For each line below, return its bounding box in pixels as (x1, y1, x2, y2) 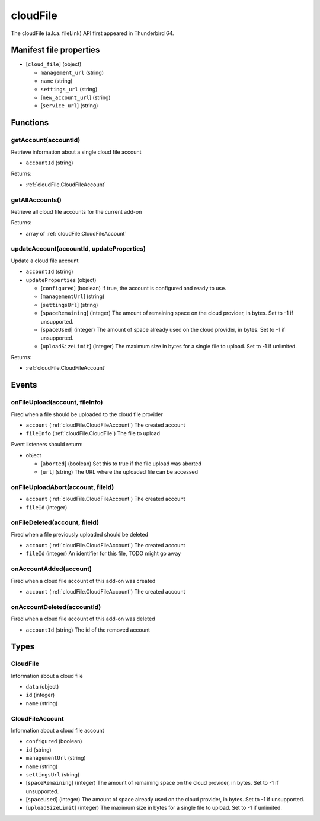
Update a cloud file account (11, 257, 79, 264)
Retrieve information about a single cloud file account (11, 148, 142, 156)
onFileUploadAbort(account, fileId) (11, 483, 114, 491)
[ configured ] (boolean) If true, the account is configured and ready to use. (40, 284, 226, 291)
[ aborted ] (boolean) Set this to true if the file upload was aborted (40, 460, 201, 467)
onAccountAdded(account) (11, 565, 92, 573)
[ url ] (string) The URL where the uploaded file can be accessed (40, 468, 199, 475)
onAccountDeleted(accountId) (11, 603, 101, 611)
